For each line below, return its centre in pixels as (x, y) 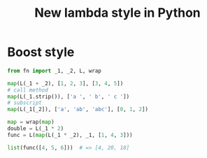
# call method (28, 90)
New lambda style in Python (117, 13)
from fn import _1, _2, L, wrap (54, 71)
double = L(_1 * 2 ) (36, 129)
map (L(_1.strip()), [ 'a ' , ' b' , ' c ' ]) (69, 96)
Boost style (41, 52)
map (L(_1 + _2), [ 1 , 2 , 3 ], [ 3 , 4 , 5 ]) (65, 83)
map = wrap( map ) (31, 122)
